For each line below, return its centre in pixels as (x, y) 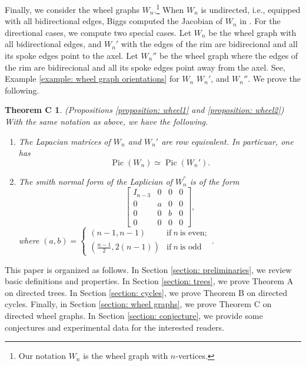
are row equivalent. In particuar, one (227, 141)
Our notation (42, 356)
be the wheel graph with (252, 32)
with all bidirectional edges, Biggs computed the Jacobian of (114, 21)
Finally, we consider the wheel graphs (72, 9)
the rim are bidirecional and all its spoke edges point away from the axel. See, (145, 67)
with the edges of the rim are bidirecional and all (209, 44)
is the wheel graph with (126, 356)
